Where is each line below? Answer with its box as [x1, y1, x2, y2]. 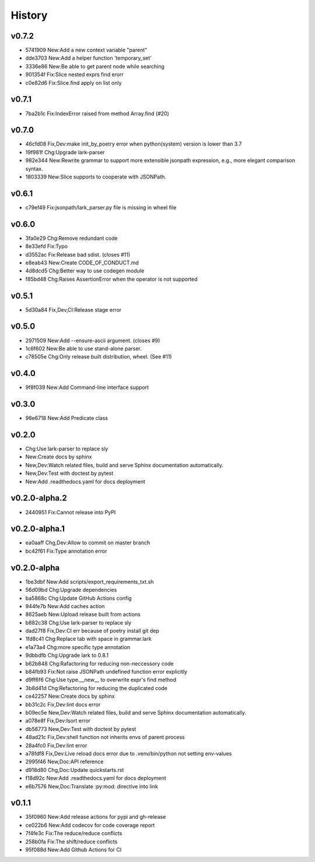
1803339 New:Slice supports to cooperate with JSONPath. [25, 173, 166, 180]
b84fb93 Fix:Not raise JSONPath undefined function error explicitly [25, 668, 188, 675]
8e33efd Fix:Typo [25, 243, 68, 250]
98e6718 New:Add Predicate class [25, 415, 108, 422]
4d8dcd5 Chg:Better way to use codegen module [25, 267, 145, 274]
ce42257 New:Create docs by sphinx [25, 693, 115, 700]
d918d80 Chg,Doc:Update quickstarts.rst [25, 766, 124, 773]
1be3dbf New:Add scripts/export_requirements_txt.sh [25, 578, 154, 585]
